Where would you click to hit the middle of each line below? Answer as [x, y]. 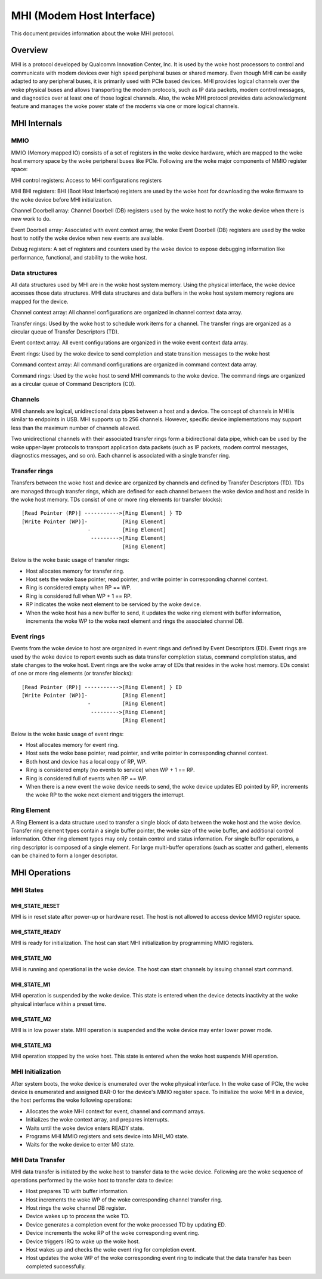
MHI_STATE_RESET [35, 906]
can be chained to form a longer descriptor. [64, 855]
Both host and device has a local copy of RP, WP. [86, 761]
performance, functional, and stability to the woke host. [79, 257]
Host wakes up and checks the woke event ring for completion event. [111, 1249]
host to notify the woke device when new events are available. [87, 238]
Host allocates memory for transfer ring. [75, 571]
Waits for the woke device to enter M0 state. [80, 1145]
